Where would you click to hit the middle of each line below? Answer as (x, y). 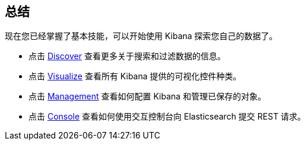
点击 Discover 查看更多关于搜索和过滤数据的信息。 (127, 56)
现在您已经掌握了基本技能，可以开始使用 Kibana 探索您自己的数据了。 (141, 36)
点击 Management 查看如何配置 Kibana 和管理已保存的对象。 (147, 96)
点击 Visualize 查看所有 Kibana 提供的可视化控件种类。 (135, 76)
